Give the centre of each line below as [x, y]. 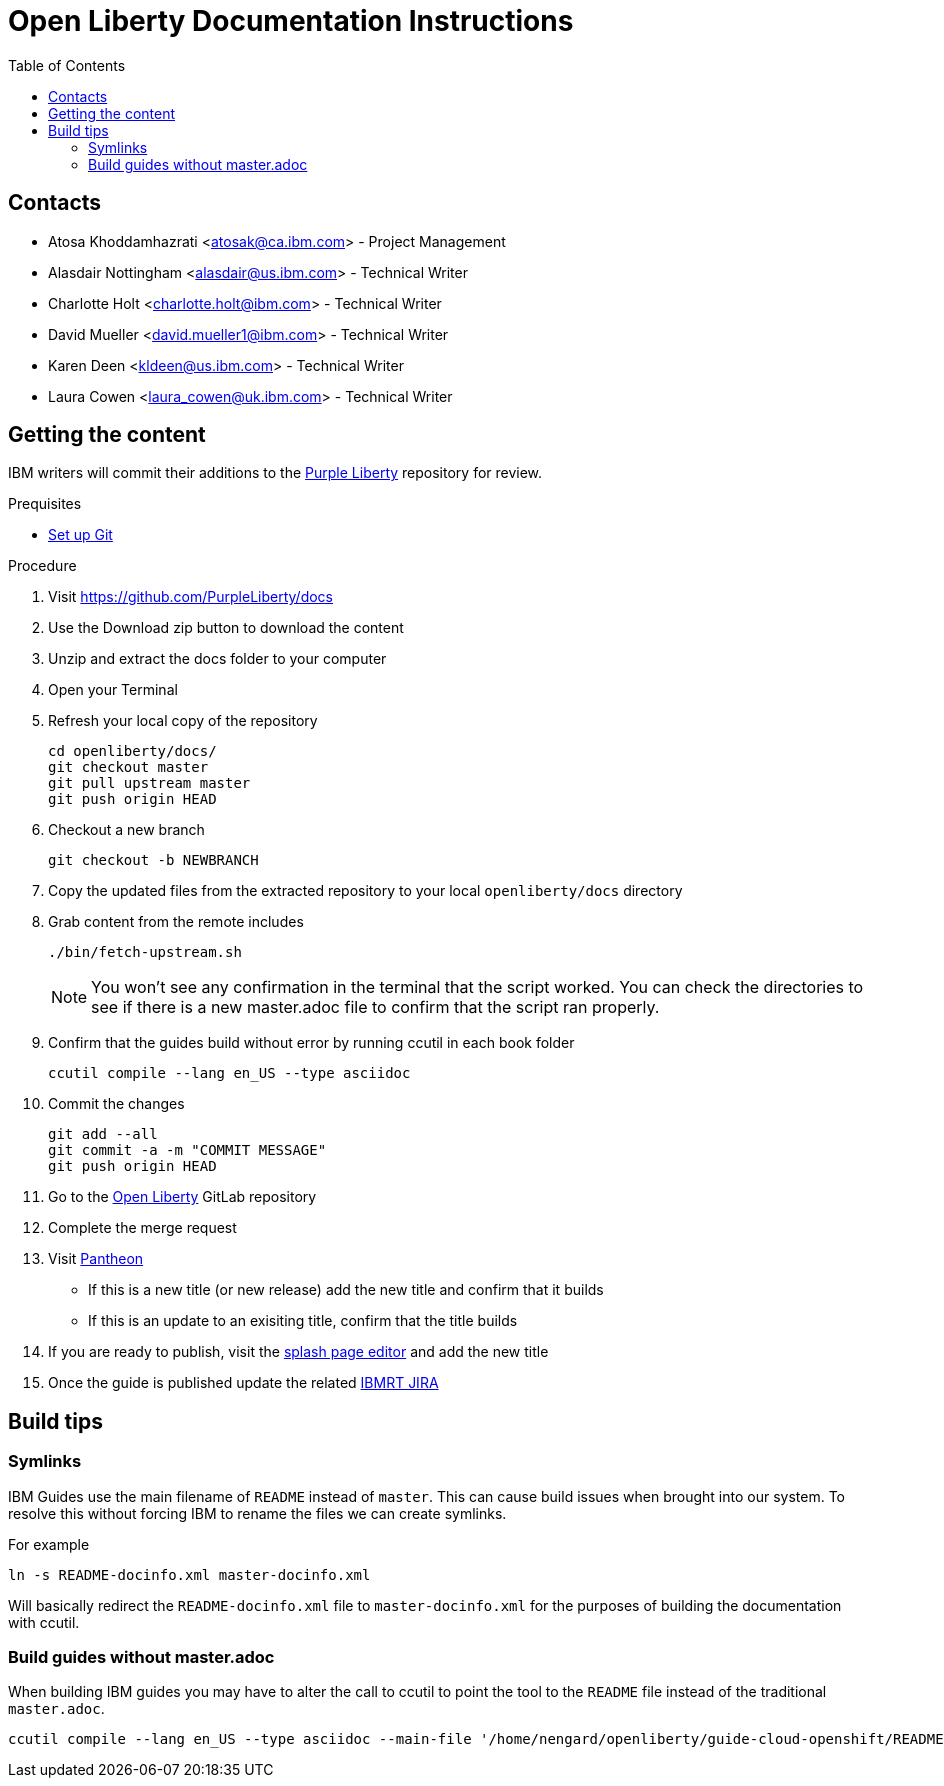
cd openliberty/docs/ [132, 751]
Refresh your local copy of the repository [183, 721]
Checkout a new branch [126, 830]
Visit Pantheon [96, 1259]
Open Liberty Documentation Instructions [291, 21]
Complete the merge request [142, 1228]
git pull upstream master [149, 783]
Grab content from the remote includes [176, 922]
